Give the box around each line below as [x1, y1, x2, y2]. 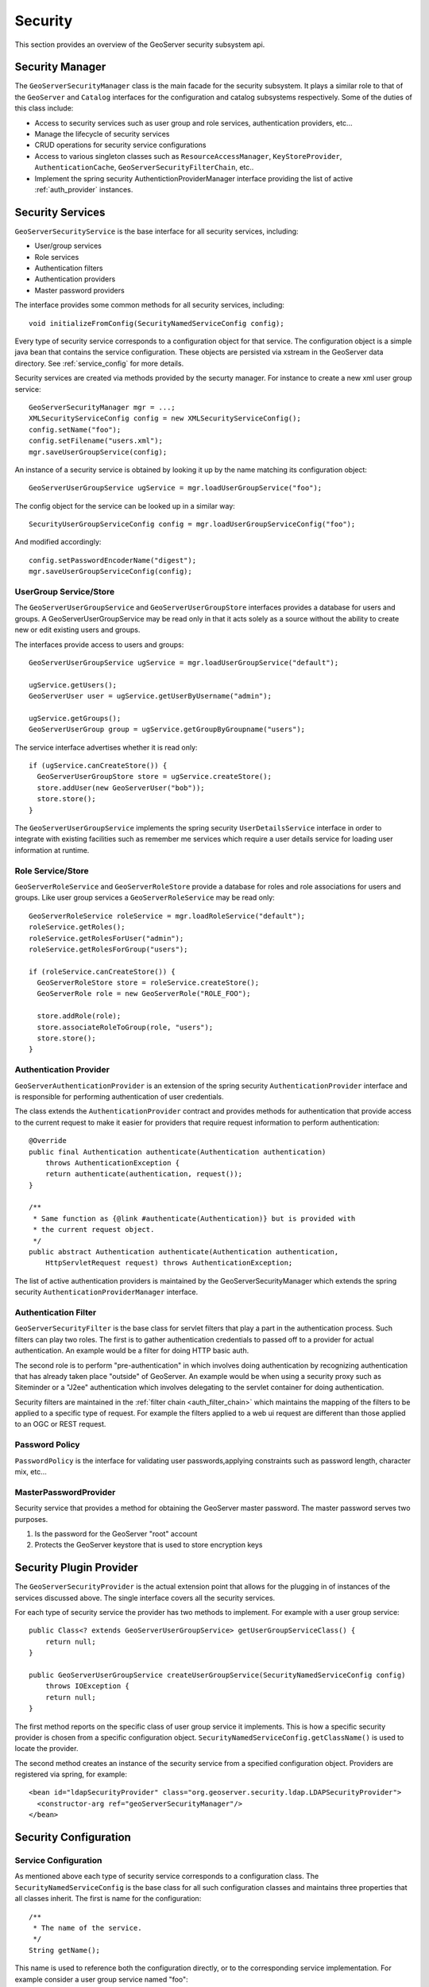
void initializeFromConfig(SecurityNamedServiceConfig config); [29, 319, 285, 327]
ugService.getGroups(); [29, 714, 122, 722]
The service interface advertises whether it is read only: [14, 742, 198, 752]
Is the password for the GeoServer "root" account [34, 1528, 198, 1538]
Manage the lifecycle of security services [34, 130, 170, 139]
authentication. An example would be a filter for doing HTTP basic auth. [14, 1346, 249, 1355]
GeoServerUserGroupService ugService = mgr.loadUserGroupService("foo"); [29, 483, 323, 493]
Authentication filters [34, 263, 103, 273]
